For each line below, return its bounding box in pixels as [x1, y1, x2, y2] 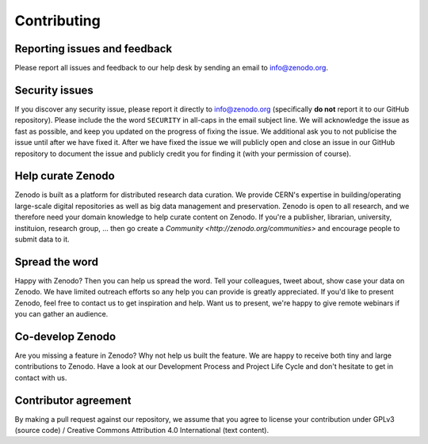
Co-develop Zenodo [14, 329, 117, 343]
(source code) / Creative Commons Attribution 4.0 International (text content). [14, 426, 269, 435]
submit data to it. [14, 234, 71, 244]
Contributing [14, 12, 101, 29]
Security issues [14, 83, 94, 97]
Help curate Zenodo [14, 169, 115, 183]
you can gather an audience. [14, 309, 109, 319]
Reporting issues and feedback [14, 42, 173, 55]
